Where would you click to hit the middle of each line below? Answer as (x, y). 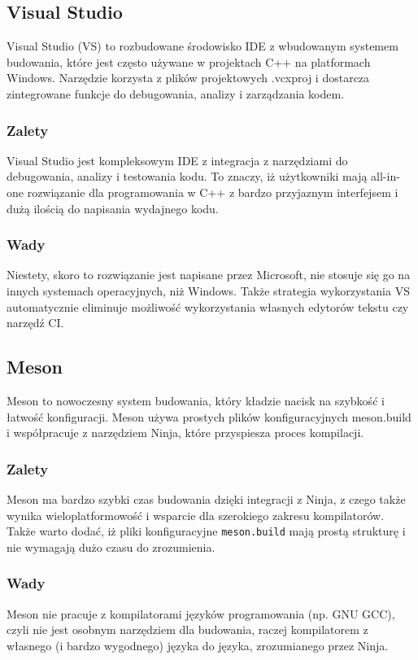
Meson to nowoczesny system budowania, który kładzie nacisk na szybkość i (196, 400)
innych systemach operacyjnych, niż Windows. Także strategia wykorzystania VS (208, 290)
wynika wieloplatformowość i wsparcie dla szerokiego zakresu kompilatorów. (196, 515)
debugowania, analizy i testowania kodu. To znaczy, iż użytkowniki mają (187, 176)
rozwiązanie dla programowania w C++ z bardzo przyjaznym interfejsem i (213, 192)
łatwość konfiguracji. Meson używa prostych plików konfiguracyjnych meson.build (209, 416)
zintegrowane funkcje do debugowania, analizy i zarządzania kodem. (176, 93)
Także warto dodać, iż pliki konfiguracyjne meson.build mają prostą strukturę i (206, 531)
